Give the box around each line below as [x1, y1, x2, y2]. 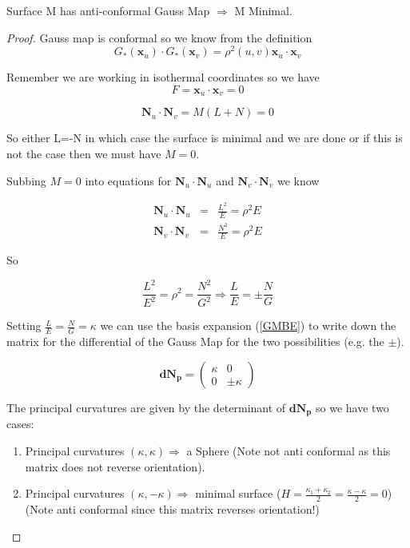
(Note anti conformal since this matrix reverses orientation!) [25, 500, 320, 517]
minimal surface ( [195, 485, 281, 502]
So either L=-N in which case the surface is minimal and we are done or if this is [6, 129, 403, 146]
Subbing [6, 172, 46, 189]
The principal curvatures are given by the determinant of [6, 399, 286, 415]
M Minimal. [234, 2, 293, 18]
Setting [6, 317, 42, 334]
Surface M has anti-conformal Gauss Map [6, 2, 210, 18]
